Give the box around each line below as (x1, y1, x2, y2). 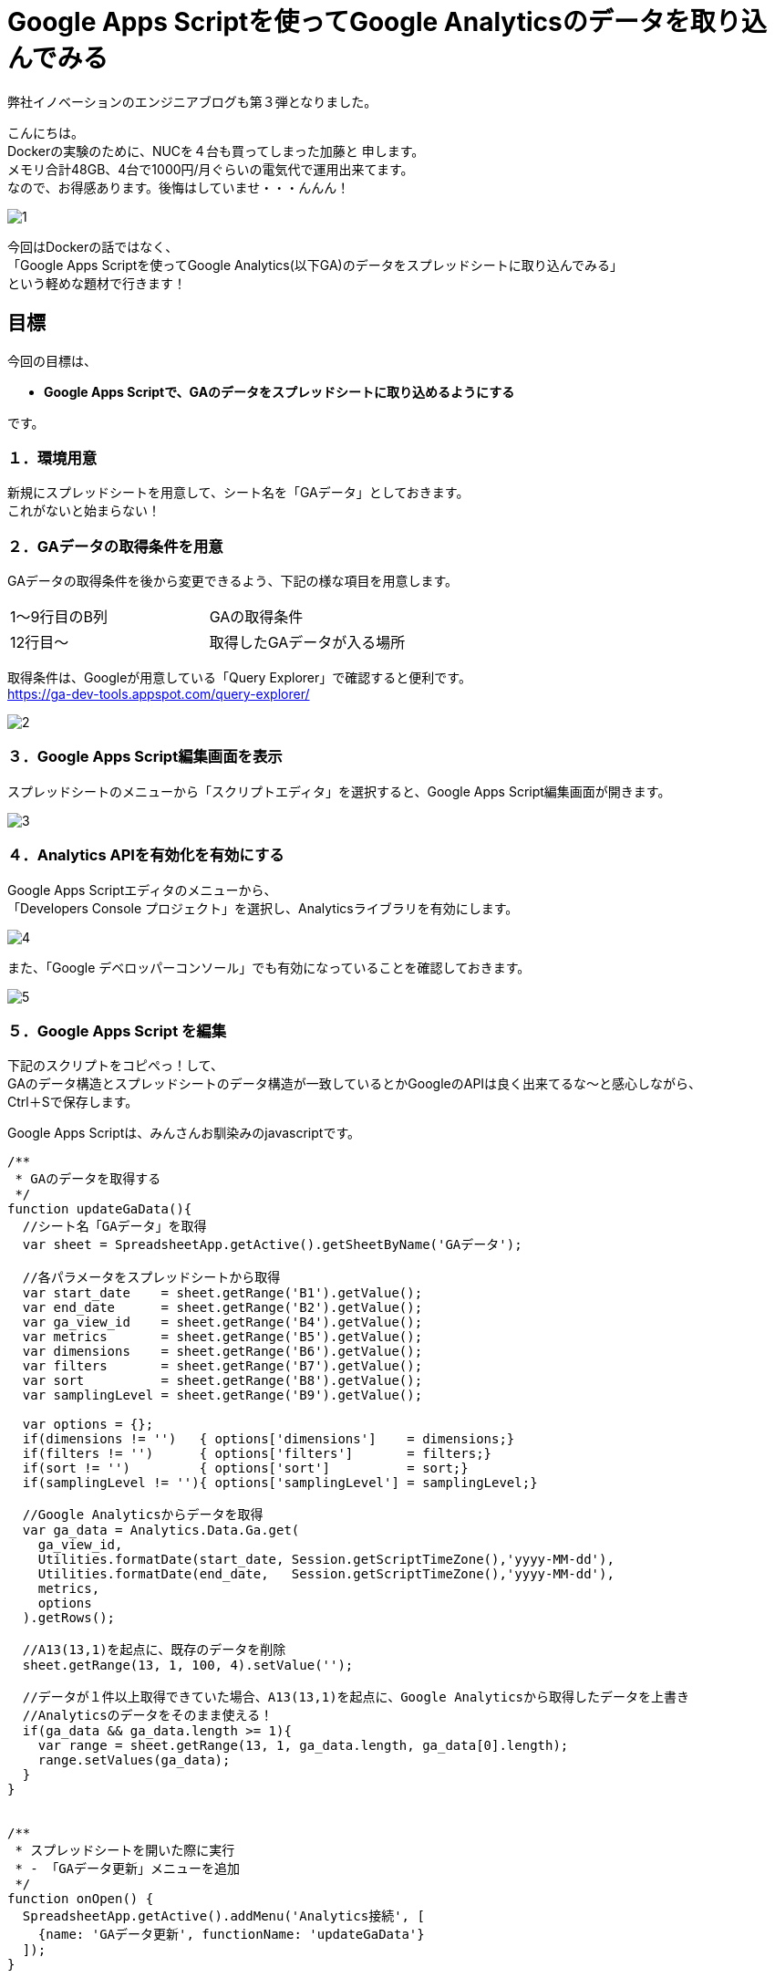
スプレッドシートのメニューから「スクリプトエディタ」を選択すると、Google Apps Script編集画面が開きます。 (7, 783, 671, 799)
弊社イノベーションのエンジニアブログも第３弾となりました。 (7, 93, 377, 109)
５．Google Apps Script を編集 (7, 1021, 227, 1040)
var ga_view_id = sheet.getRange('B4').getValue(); (22, 1315, 423, 1330)
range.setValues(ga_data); (37, 1753, 231, 1768)
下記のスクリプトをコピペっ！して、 (7, 1057, 223, 1074)
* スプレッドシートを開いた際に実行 (15, 1843, 235, 1858)
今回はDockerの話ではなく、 (7, 238, 179, 255)
